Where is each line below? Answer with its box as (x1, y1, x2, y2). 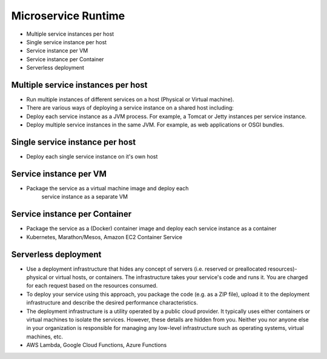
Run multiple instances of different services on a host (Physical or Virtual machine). (26, 96, 234, 103)
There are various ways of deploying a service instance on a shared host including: (26, 104, 234, 111)
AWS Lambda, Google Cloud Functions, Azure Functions (26, 341, 167, 349)
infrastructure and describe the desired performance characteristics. (26, 299, 198, 306)
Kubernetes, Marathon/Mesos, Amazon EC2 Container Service (26, 233, 183, 240)
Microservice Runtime (11, 9, 125, 22)
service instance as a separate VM (41, 193, 128, 200)
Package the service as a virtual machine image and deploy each (26, 185, 189, 192)
